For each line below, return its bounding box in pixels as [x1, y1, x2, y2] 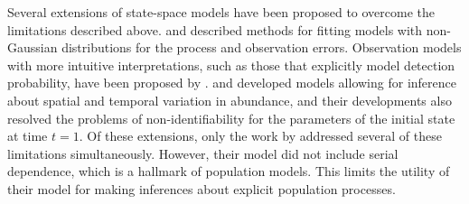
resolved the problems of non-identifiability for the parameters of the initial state [7, 108, 455, 127]
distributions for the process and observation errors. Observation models [61, 38, 462, 57]
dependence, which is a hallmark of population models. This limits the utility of [7, 162, 450, 181]
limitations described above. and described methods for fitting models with [7, 20, 423, 39]
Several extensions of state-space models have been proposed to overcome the [7, 3, 436, 21]
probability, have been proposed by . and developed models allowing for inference [7, 73, 456, 92]
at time [7, 126, 48, 145]
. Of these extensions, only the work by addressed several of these [79, 126, 442, 145]
